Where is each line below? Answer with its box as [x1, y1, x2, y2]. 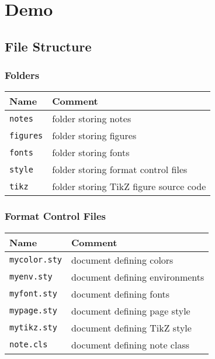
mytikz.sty [9, 323, 57, 333]
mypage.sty [9, 306, 57, 316]
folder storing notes [52, 112, 131, 126]
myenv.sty [9, 272, 53, 282]
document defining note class [71, 337, 189, 351]
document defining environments [71, 270, 204, 284]
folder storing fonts [52, 146, 130, 160]
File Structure [5, 37, 92, 55]
